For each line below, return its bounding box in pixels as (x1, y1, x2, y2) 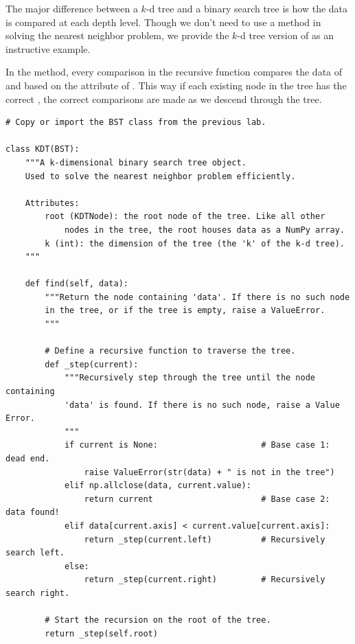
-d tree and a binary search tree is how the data (146, 1, 348, 15)
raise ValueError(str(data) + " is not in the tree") (84, 467, 335, 477)
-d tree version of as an (237, 28, 334, 43)
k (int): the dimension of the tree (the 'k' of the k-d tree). (45, 238, 345, 249)
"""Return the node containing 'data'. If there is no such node (45, 292, 350, 302)
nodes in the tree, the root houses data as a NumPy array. (64, 225, 345, 235)
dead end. (5, 454, 50, 463)
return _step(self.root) (45, 628, 158, 639)
